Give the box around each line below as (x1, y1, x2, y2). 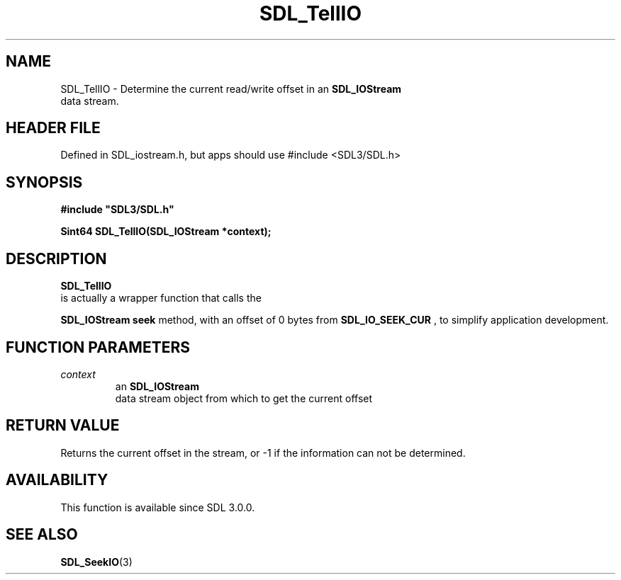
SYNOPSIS (6, 173, 83, 191)
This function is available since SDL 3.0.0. (60, 501, 255, 513)
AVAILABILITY (6, 471, 108, 489)
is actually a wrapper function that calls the (60, 292, 262, 305)
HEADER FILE (6, 119, 101, 137)
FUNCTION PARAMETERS (6, 338, 190, 356)
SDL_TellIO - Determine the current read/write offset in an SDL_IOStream (60, 82, 402, 95)
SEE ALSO (6, 525, 78, 544)
